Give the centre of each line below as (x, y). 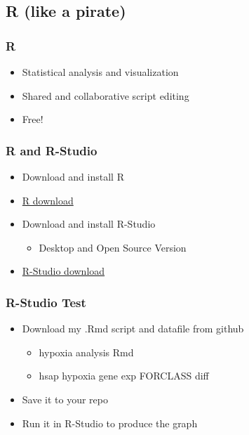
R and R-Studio (52, 150)
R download (48, 200)
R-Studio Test (46, 302)
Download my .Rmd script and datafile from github (133, 329)
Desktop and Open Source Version (113, 247)
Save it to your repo (65, 399)
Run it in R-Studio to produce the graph (110, 423)
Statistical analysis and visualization (100, 72)
